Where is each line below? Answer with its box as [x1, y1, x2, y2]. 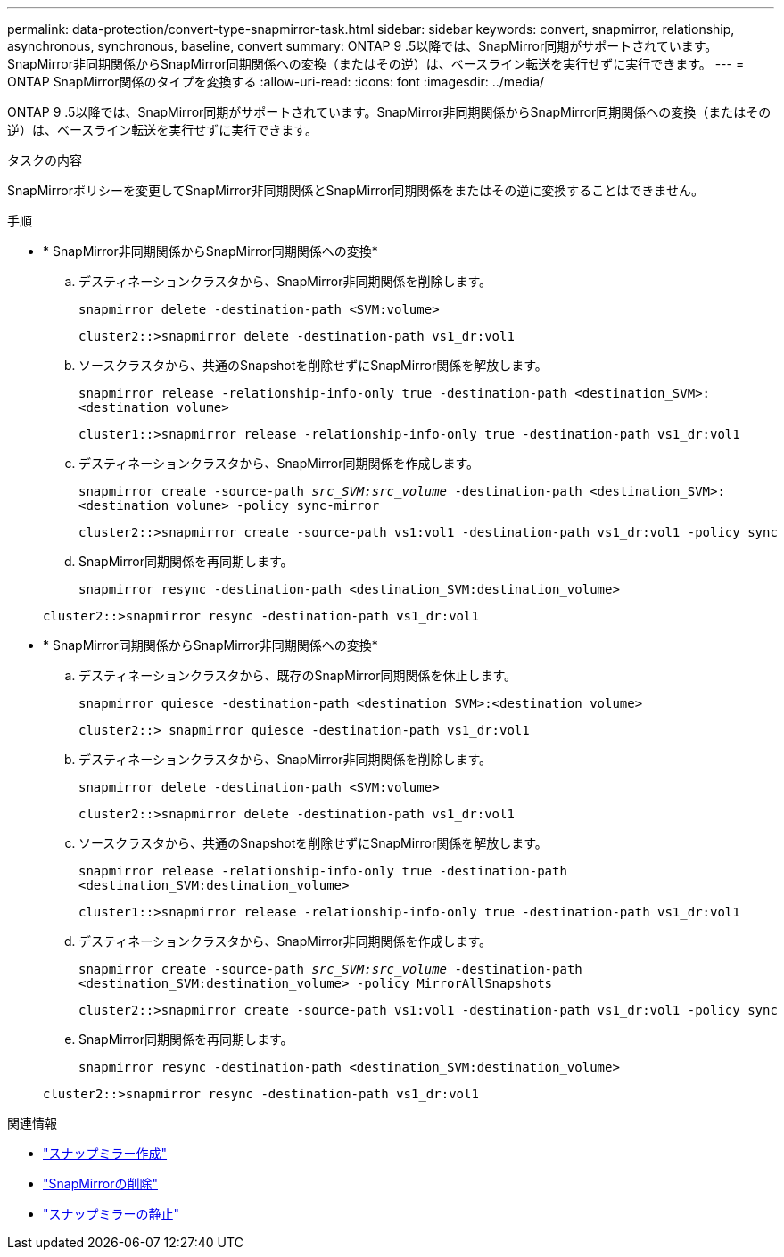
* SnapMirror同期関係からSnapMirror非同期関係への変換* [43, 637, 378, 653]
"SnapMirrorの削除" [43, 1176, 158, 1191]
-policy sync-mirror [236, 498, 380, 513]
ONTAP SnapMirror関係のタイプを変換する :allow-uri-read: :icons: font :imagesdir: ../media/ [7, 74, 545, 89]
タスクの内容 [7, 152, 82, 168]
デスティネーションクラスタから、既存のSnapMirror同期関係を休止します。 [78, 668, 517, 683]
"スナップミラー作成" [43, 1146, 168, 1161]
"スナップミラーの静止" [43, 1206, 180, 1221]
